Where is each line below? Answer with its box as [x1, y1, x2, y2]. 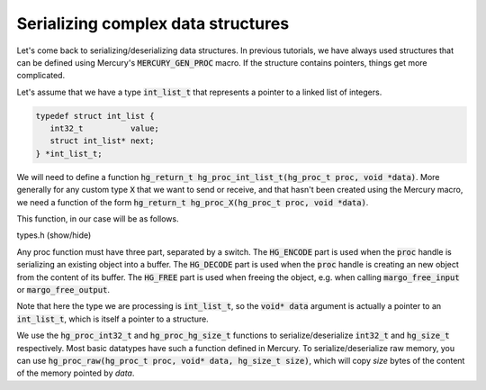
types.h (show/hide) [16, 230, 92, 240]
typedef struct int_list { [35, 111, 155, 121]
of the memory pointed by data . [16, 367, 135, 378]
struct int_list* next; [49, 136, 155, 146]
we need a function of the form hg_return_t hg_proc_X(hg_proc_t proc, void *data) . [16, 196, 369, 207]
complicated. [16, 70, 66, 81]
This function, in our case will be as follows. [16, 213, 179, 224]
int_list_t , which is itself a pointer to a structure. [16, 313, 209, 324]
